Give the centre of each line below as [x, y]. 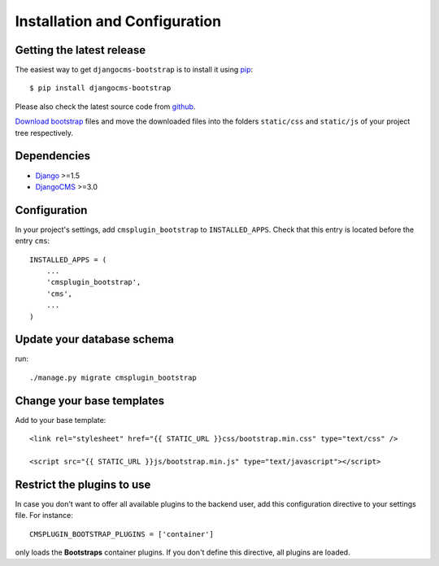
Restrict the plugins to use [83, 484]
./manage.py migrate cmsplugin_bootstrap [113, 377]
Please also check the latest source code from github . [105, 107]
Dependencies [53, 156]
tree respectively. [44, 133]
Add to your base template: [61, 420]
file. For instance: [44, 516]
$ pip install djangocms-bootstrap [100, 88]
